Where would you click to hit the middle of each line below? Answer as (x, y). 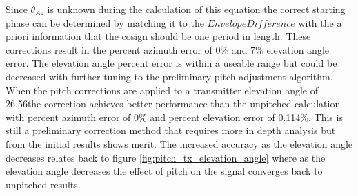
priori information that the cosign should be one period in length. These (158, 36)
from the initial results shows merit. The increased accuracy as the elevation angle (179, 143)
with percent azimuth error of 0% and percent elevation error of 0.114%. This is (174, 117)
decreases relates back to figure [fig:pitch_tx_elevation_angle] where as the (166, 157)
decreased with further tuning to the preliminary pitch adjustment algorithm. (169, 76)
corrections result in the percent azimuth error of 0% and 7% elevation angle (168, 49)
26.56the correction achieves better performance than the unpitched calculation (173, 104)
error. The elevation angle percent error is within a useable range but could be (171, 63)
